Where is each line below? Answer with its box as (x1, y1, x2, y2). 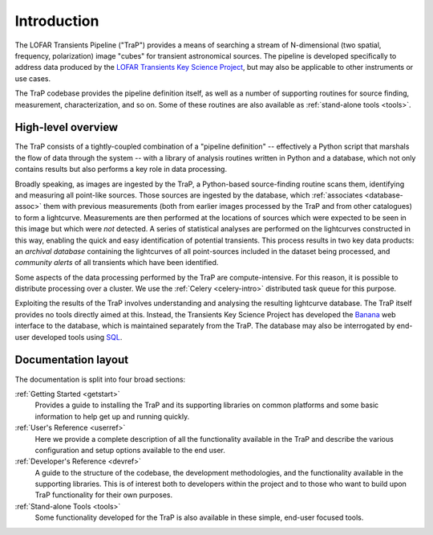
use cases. (14, 73, 51, 84)
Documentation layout (14, 353, 128, 367)
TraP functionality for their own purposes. (34, 490, 173, 500)
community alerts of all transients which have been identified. (14, 258, 219, 267)
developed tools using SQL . (31, 332, 123, 341)
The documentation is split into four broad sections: (14, 374, 186, 384)
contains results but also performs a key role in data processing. (14, 165, 228, 174)
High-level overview (14, 120, 119, 134)
